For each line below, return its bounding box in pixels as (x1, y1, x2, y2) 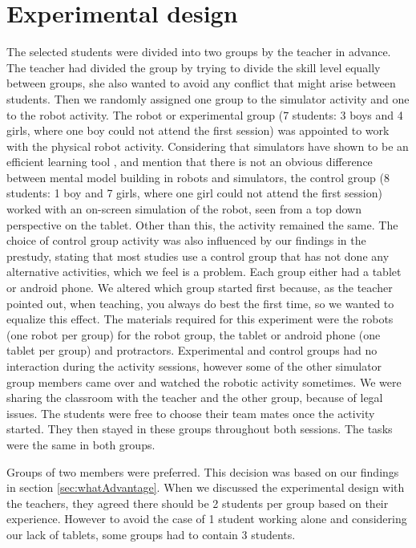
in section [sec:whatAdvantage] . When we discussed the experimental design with (6, 479, 405, 496)
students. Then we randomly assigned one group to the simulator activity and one (6, 90, 410, 107)
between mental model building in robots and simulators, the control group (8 (6, 168, 390, 185)
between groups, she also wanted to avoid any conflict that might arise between (6, 75, 396, 91)
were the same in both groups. (6, 436, 155, 453)
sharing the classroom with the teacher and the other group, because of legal (6, 389, 383, 406)
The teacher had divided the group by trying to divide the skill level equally (6, 59, 381, 75)
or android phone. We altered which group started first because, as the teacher (6, 279, 393, 296)
